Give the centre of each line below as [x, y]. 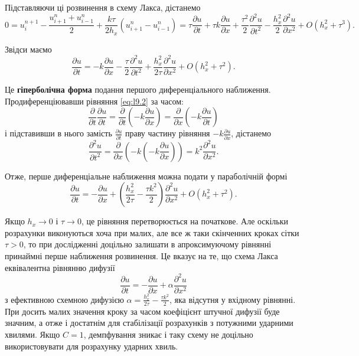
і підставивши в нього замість [58, 133]
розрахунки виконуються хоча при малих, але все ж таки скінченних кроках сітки [152, 232]
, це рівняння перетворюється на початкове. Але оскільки [185, 221]
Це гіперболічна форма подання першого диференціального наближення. [138, 89]
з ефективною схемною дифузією [64, 299]
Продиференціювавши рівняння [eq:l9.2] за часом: [94, 101]
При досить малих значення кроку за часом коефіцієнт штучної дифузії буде [142, 311]
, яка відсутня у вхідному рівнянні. [232, 299]
